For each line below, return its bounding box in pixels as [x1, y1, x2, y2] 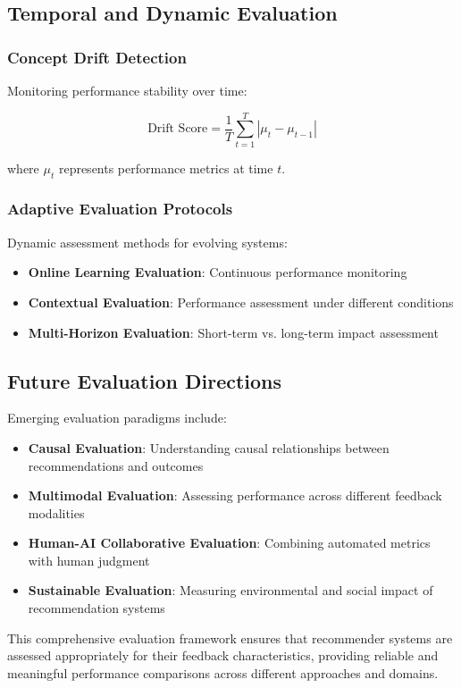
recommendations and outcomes [28, 456, 204, 474]
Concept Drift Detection [7, 46, 187, 68]
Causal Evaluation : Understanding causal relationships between [28, 438, 390, 457]
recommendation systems [28, 599, 165, 617]
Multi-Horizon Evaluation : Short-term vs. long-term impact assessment [28, 323, 439, 341]
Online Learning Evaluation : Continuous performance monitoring [28, 263, 407, 281]
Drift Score [147, 122, 208, 136]
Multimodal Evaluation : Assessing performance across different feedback [28, 486, 442, 505]
